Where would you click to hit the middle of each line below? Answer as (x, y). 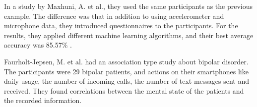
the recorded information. (43, 100)
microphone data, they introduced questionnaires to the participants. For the (121, 26)
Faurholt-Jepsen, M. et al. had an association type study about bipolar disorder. (126, 61)
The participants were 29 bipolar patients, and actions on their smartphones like (126, 71)
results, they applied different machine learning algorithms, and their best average (129, 35)
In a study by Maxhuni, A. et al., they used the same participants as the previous (128, 6)
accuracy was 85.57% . (38, 45)
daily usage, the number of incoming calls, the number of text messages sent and (127, 81)
